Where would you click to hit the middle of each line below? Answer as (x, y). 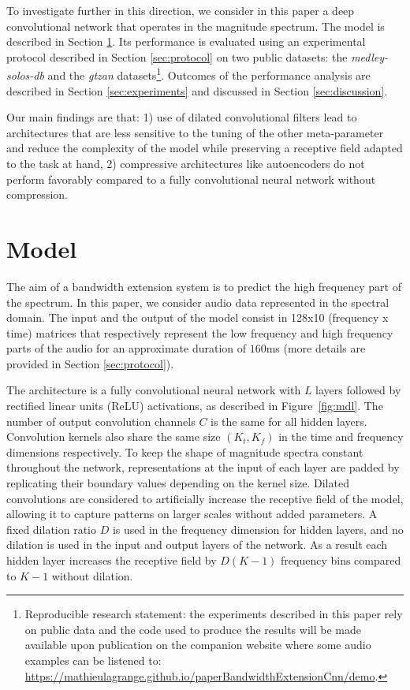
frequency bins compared (341, 560)
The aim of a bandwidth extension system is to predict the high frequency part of (204, 286)
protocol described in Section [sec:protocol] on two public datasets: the (177, 56)
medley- (370, 56)
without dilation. (92, 575)
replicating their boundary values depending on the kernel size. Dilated (178, 483)
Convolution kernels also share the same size (114, 436)
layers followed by (358, 390)
